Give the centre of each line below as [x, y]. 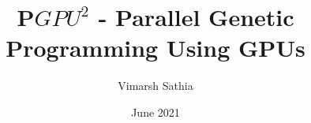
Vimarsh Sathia [155, 86]
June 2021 [155, 112]
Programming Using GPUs [155, 48]
